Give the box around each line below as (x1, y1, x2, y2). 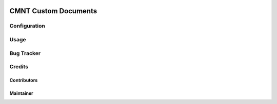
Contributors (9, 77, 38, 83)
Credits (9, 63, 28, 70)
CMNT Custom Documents (9, 7, 97, 15)
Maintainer (9, 90, 33, 96)
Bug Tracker (9, 49, 41, 57)
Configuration (9, 22, 46, 30)
